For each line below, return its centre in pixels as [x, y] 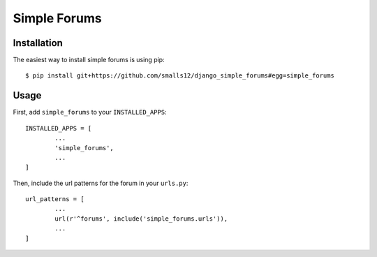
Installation [38, 43]
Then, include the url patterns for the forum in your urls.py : [101, 183]
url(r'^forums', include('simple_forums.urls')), [141, 219]
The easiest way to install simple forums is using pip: [89, 60]
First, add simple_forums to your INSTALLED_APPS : [90, 112]
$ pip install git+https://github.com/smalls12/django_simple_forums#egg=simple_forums [180, 76]
